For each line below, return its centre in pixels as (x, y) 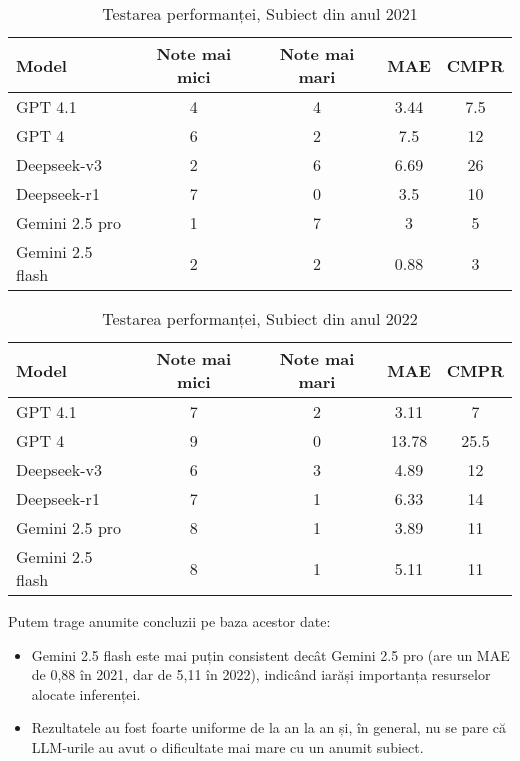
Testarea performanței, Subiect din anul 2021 (260, 13)
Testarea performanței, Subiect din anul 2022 (260, 318)
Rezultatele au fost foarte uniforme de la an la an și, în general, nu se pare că (269, 727)
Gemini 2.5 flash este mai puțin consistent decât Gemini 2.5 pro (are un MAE (270, 654)
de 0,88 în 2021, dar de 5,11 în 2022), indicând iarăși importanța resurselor (261, 674)
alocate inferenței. (86, 693)
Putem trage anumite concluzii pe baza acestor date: (169, 621)
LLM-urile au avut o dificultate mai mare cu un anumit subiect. (227, 746)
